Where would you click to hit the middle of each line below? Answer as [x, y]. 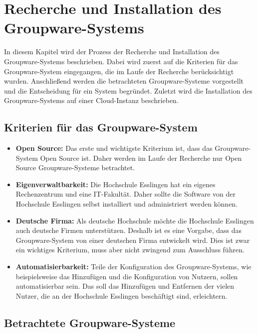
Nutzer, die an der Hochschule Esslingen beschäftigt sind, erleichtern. [122, 295]
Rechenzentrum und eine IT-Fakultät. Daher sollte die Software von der [126, 194]
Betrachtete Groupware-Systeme [90, 322]
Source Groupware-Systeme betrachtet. [75, 167]
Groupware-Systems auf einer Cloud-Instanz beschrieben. [91, 100]
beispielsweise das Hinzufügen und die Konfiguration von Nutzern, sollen [127, 276]
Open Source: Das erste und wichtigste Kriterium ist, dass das [114, 148]
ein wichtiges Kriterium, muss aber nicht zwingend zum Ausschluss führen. [130, 250]
